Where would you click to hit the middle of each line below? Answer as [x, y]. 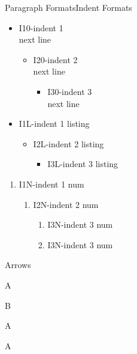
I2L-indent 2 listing [68, 143]
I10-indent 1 [41, 27]
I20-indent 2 [55, 59]
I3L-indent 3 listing [83, 164]
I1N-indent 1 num [51, 184]
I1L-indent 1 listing [54, 124]
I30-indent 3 [70, 91]
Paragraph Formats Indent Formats [68, 7]
